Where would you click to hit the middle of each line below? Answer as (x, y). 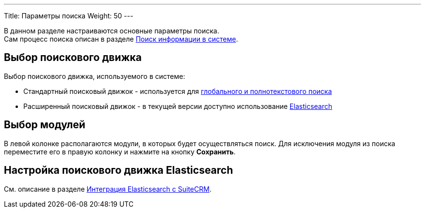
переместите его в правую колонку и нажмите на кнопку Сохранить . (120, 151)
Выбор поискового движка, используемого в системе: (95, 76)
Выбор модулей (45, 125)
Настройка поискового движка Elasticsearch (119, 170)
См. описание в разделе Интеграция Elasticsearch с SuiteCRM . (108, 189)
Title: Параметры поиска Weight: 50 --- (69, 16)
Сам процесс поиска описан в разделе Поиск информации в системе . (121, 39)
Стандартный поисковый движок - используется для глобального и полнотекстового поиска (178, 91)
